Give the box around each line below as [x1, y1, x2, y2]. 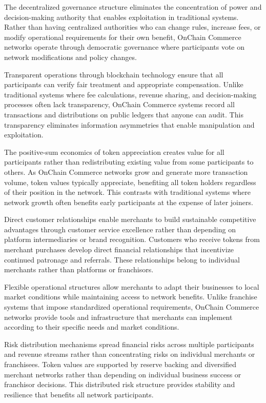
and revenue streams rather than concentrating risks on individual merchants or [4, 349, 255, 359]
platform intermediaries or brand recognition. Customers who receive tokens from [4, 234, 260, 245]
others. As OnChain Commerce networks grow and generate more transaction [4, 166, 248, 177]
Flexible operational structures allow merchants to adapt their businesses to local [4, 281, 259, 292]
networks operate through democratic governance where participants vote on [4, 42, 245, 52]
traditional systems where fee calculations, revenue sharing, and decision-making [4, 89, 257, 99]
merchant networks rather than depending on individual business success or [4, 369, 241, 379]
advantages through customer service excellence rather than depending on [4, 224, 236, 234]
